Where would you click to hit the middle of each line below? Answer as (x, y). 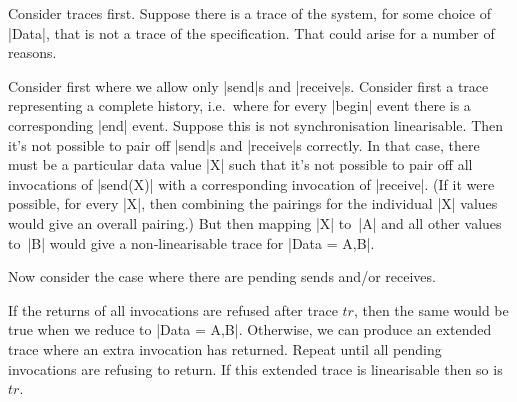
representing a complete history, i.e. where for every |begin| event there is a (239, 105)
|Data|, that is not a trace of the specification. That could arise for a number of (251, 32)
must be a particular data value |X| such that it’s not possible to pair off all (240, 164)
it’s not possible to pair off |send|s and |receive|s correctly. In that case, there (244, 144)
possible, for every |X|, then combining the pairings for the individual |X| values (253, 203)
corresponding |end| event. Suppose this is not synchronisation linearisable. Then (256, 124)
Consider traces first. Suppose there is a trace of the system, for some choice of (249, 13)
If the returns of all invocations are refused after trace (173, 309)
